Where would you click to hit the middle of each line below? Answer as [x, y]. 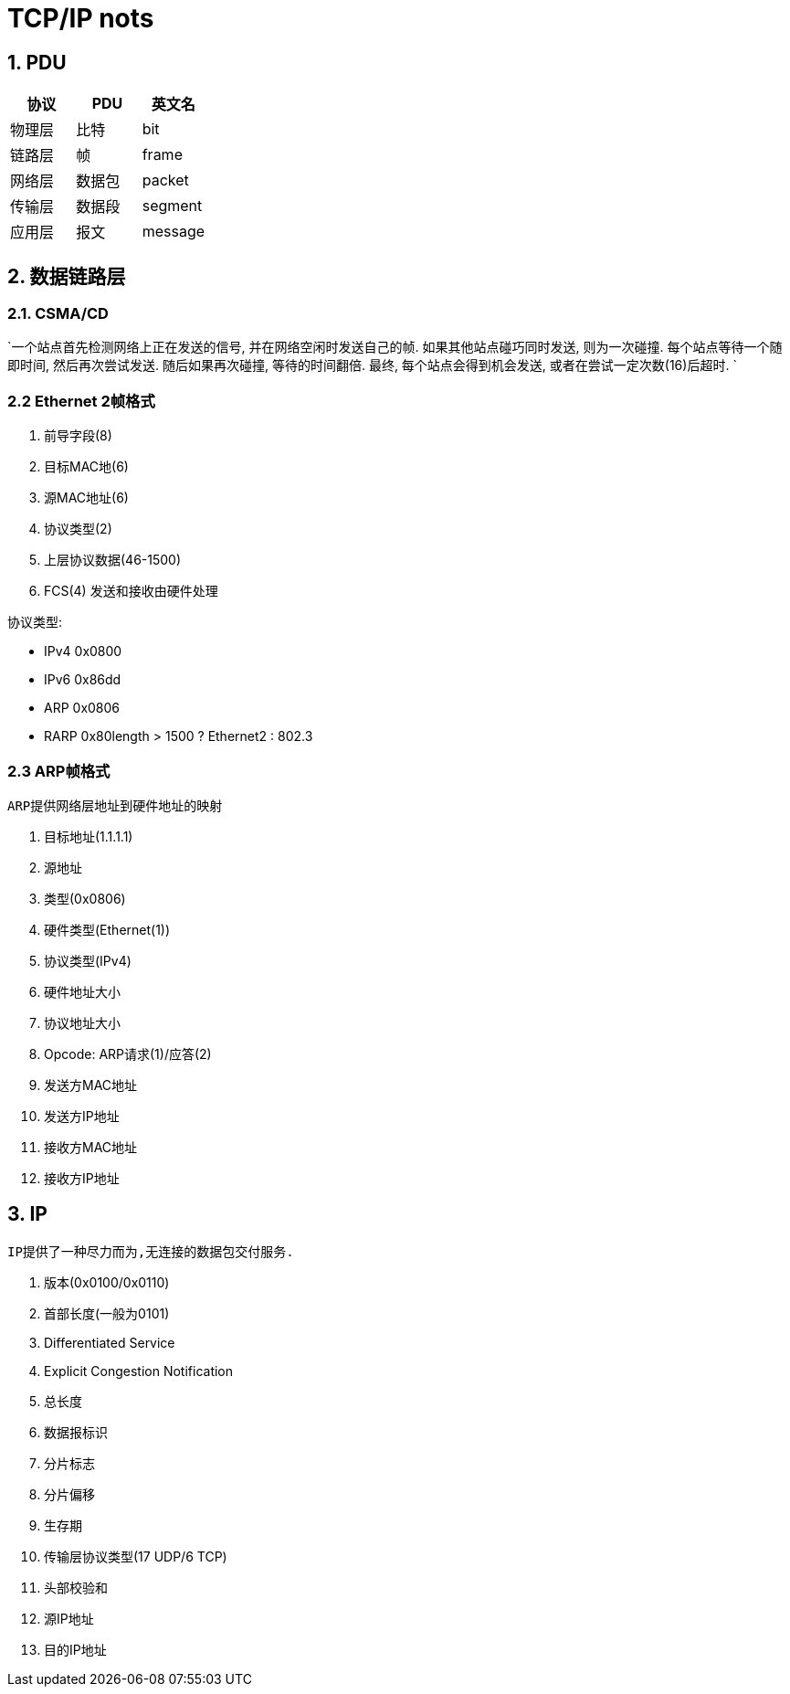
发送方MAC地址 [91, 1085]
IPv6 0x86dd [83, 680]
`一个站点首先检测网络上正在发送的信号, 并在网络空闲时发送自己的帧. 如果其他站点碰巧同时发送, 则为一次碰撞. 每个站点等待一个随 [395, 347]
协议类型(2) [78, 529]
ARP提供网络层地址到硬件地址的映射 [115, 805]
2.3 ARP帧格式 [59, 771]
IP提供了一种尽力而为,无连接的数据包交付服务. [151, 1251]
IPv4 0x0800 [83, 651]
